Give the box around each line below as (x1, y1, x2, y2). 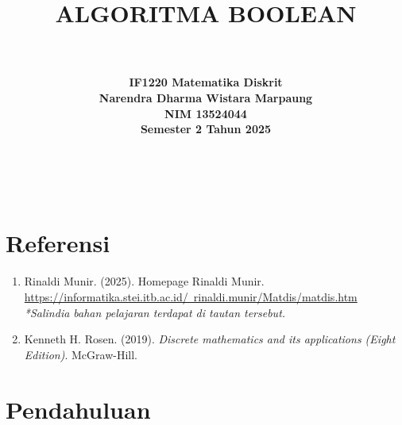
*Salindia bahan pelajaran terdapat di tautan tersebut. (24, 304, 286, 320)
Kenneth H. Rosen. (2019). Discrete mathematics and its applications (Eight (24, 331, 396, 347)
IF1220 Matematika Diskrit (129, 74, 283, 90)
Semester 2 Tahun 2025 (140, 121, 272, 137)
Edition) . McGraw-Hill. (24, 346, 137, 362)
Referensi (6, 227, 110, 259)
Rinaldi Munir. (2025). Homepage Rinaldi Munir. (24, 273, 265, 289)
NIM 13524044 (164, 105, 247, 121)
